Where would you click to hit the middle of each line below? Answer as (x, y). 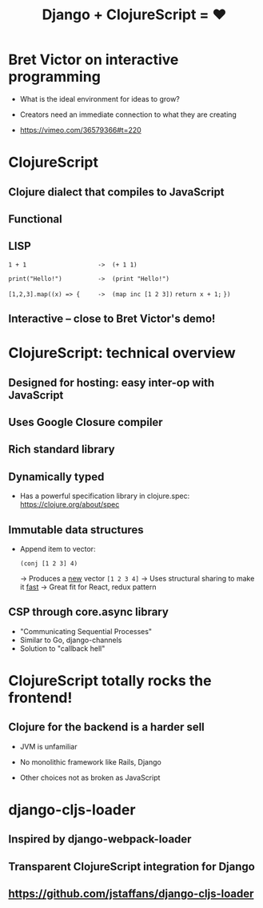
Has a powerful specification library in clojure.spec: (105, 496)
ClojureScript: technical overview (122, 353)
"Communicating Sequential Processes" (86, 631)
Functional (35, 219)
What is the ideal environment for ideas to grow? (100, 98)
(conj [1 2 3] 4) (49, 564)
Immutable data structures (76, 530)
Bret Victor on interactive (94, 60)
